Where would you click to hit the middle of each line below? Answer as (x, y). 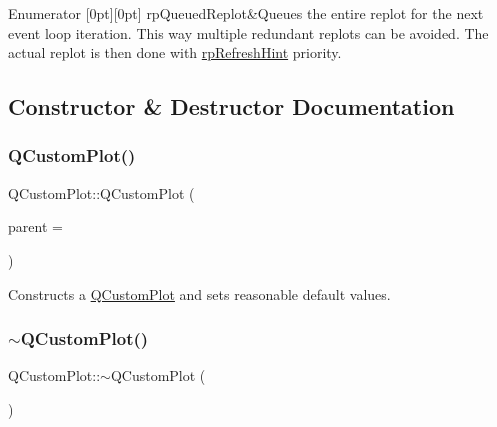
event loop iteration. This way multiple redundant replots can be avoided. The (248, 32)
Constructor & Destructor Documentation (231, 106)
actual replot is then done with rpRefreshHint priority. (175, 52)
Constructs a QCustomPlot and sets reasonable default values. (199, 293)
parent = (35, 226)
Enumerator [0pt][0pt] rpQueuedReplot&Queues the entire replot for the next (246, 13)
